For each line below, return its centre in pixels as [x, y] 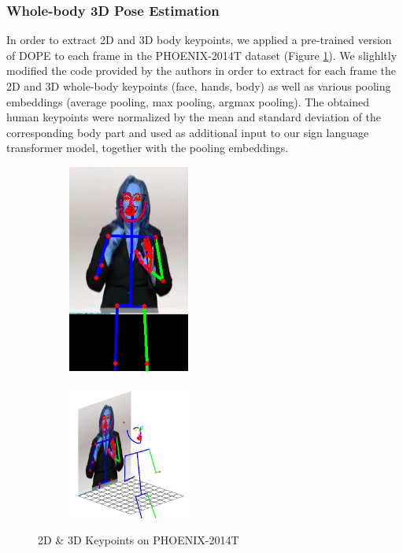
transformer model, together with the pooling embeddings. [148, 148]
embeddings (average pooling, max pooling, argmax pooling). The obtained [188, 101]
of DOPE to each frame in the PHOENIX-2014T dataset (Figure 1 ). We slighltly [202, 55]
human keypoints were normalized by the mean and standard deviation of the [194, 117]
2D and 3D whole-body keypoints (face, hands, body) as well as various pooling [199, 86]
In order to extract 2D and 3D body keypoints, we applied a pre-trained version [199, 40]
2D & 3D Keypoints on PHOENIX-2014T [139, 540]
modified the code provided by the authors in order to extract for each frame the [201, 71]
